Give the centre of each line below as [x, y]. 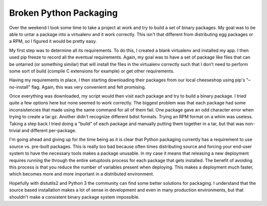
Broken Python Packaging [64, 13]
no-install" [20, 87]
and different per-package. [49, 131]
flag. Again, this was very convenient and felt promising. [89, 87]
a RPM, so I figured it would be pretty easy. [53, 41]
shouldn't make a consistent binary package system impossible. [74, 197]
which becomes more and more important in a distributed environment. [82, 174]
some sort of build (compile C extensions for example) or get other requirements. [92, 71]
